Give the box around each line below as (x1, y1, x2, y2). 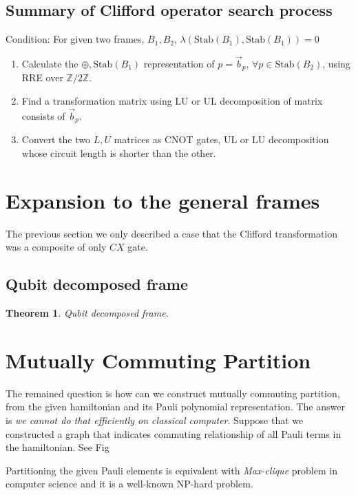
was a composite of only (6, 240, 107, 254)
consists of (21, 108, 65, 123)
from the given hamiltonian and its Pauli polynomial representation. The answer (6, 399, 345, 414)
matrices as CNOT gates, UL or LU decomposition (114, 132, 329, 147)
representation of (143, 56, 215, 71)
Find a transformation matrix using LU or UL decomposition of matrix (21, 94, 323, 108)
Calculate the (21, 56, 78, 71)
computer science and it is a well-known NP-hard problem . (6, 476, 253, 491)
